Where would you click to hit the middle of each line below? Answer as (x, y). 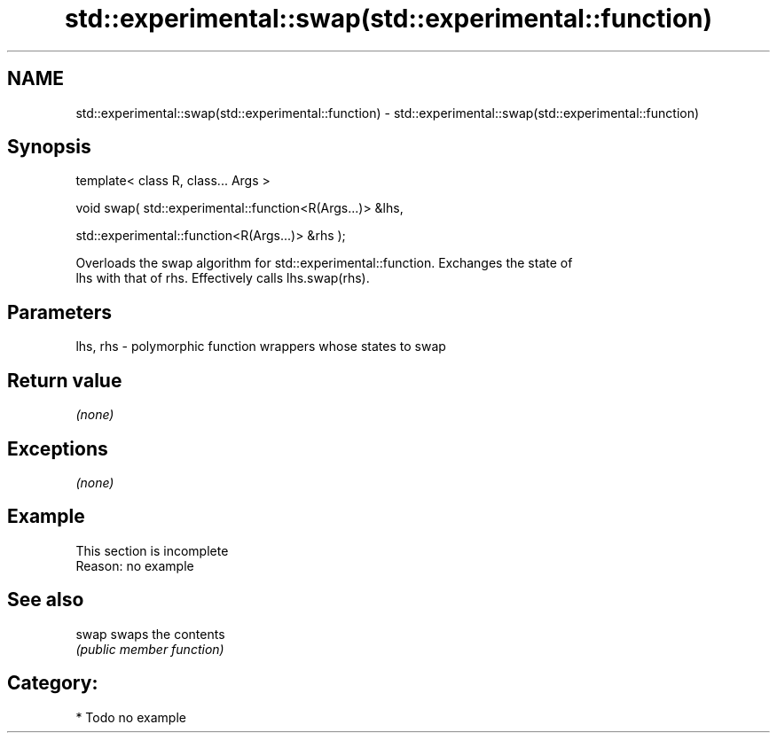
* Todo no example (131, 717)
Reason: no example (135, 565)
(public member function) (150, 649)
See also (46, 600)
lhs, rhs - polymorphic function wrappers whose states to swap (261, 347)
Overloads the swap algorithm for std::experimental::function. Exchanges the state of (324, 263)
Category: (53, 683)
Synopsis (49, 147)
